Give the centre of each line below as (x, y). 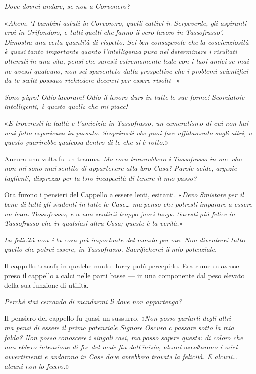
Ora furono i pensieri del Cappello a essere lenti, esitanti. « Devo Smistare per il (124, 194)
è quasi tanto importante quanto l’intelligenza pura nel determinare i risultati (121, 51)
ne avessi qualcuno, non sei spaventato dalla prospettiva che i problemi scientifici (126, 70)
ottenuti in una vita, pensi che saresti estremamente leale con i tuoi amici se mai (127, 61)
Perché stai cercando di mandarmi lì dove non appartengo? (93, 301)
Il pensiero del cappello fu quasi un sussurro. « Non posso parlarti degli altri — (123, 318)
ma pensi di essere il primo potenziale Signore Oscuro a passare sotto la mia (119, 328)
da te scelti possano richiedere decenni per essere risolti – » (92, 80)
